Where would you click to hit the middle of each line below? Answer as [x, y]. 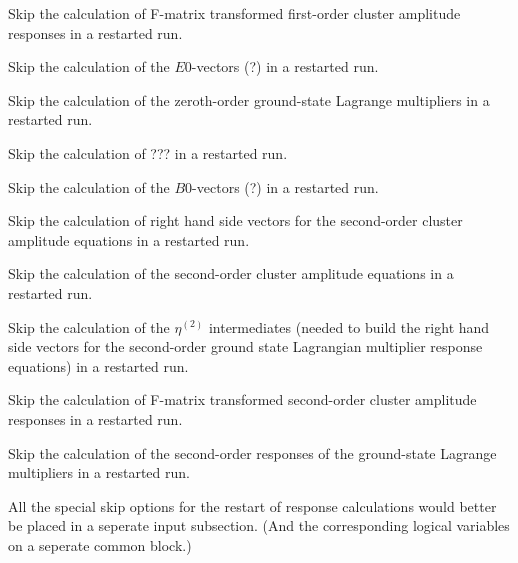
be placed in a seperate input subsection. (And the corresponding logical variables [259, 525]
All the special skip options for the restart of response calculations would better [252, 505]
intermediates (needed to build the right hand [349, 326]
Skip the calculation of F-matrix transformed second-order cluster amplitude [242, 399]
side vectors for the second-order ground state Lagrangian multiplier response [245, 346]
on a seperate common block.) [100, 544]
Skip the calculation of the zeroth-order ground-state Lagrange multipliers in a [249, 99]
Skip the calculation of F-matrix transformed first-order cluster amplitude [234, 13]
